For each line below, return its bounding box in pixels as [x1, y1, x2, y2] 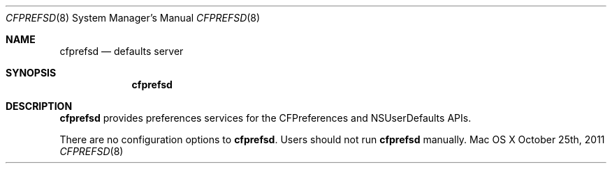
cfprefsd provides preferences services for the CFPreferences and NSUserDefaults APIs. [59, 112, 472, 124]
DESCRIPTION [6, 100, 73, 112]
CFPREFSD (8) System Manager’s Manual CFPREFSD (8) [6, 12, 261, 24]
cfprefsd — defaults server [59, 45, 184, 57]
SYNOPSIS [6, 67, 57, 79]
